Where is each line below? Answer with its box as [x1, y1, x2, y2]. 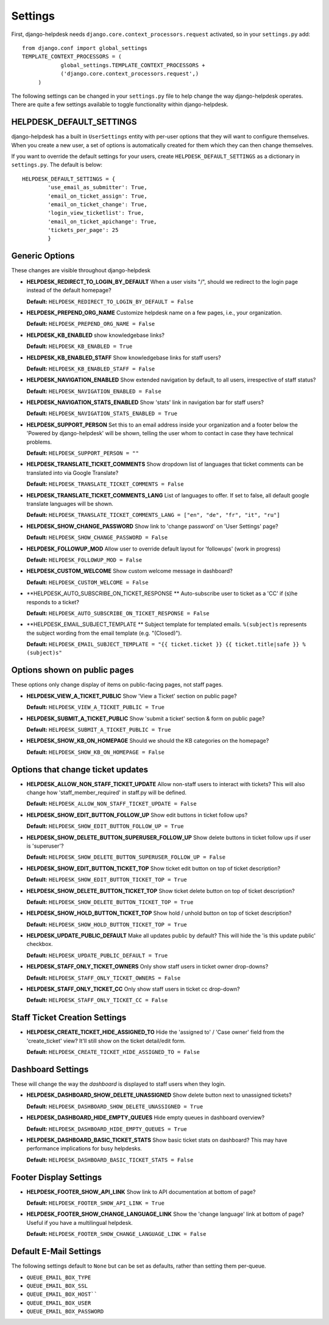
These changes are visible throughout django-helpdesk [11, 267, 150, 274]
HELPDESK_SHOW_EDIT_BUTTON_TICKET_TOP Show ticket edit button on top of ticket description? [26, 864, 280, 872]
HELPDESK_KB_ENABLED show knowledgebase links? [26, 331, 164, 339]
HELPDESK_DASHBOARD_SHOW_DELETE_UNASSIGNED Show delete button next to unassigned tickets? [26, 1091, 292, 1099]
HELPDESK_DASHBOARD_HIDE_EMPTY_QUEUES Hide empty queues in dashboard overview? [26, 1114, 265, 1121]
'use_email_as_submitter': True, [48, 184, 147, 191]
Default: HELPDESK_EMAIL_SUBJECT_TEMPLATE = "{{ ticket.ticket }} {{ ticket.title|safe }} [26, 641, 300, 648]
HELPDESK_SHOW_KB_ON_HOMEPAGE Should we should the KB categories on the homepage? [26, 737, 269, 745]
